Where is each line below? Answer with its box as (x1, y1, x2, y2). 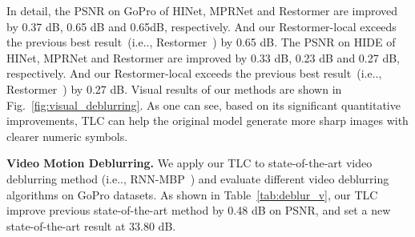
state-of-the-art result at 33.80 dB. (6, 217, 176, 234)
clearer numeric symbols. (6, 127, 128, 144)
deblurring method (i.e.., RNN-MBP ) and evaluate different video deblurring (6, 170, 389, 187)
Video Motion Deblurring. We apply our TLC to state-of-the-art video (6, 155, 373, 171)
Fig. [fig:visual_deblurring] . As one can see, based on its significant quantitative (6, 96, 401, 113)
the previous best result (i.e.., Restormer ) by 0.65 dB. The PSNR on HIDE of (6, 34, 396, 50)
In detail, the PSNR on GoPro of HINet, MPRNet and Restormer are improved (6, 2, 398, 18)
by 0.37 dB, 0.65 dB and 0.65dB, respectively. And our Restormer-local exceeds (6, 18, 397, 34)
